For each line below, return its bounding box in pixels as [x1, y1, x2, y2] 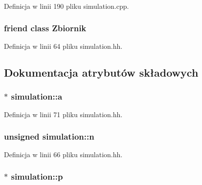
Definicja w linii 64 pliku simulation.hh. [4, 41, 123, 51]
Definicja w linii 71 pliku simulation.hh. [4, 109, 123, 120]
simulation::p [11, 170, 63, 182]
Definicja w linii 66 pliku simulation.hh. [4, 149, 123, 160]
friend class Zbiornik [4, 21, 87, 34]
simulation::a [11, 90, 63, 103]
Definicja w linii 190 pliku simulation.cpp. [4, 1, 129, 11]
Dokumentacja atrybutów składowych [4, 64, 199, 80]
